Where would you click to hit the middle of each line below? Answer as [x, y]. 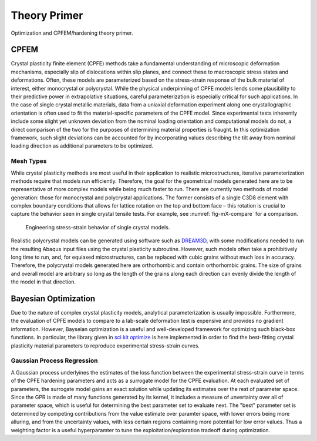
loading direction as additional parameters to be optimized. [82, 146]
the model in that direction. [43, 282]
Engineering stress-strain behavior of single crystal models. [98, 227]
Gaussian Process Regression [54, 360]
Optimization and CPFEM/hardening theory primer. [72, 33]
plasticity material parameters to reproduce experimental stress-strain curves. [105, 345]
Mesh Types [29, 161]
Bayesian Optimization [53, 299]
